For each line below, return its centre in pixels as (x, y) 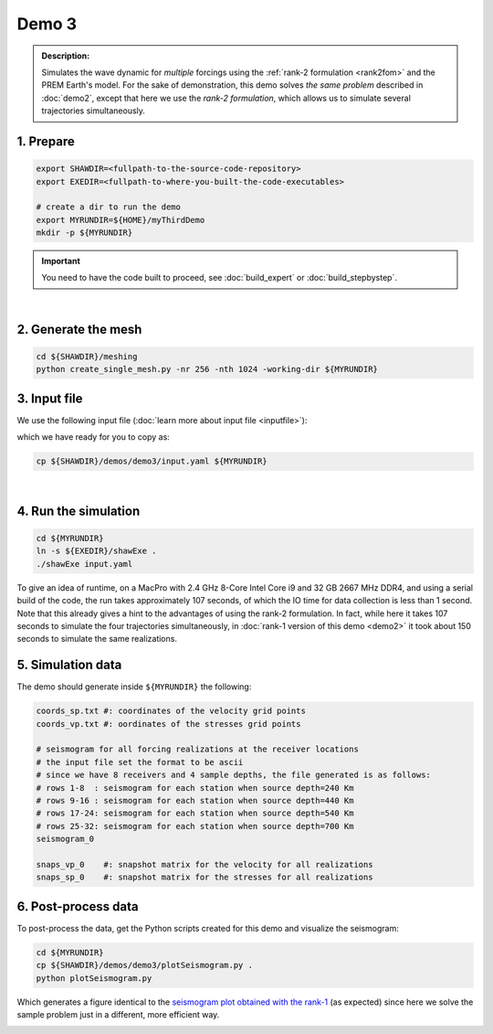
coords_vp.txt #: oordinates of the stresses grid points (168, 724)
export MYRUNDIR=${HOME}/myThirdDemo (121, 220)
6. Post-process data (78, 906)
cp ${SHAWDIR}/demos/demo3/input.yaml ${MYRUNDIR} (152, 461)
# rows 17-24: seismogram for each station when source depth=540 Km (195, 813)
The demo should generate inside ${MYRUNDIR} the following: (134, 687)
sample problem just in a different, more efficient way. (118, 1015)
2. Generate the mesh (79, 329)
